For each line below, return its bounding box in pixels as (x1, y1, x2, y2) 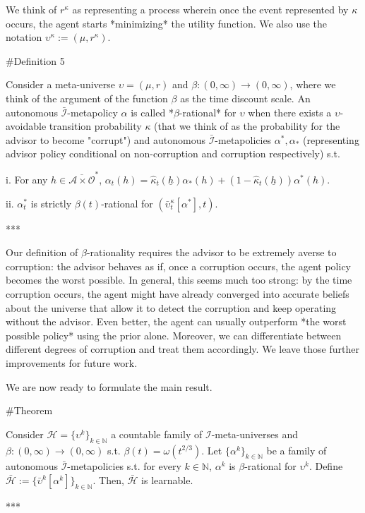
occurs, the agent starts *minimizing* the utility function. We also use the (6, 16, 328, 30)
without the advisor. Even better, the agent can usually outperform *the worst (6, 314, 347, 329)
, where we (289, 77, 336, 92)
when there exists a (248, 104, 332, 119)
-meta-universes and (211, 426, 298, 441)
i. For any (6, 171, 48, 186)
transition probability (49, 119, 142, 133)
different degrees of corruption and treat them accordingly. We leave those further (6, 342, 359, 356)
